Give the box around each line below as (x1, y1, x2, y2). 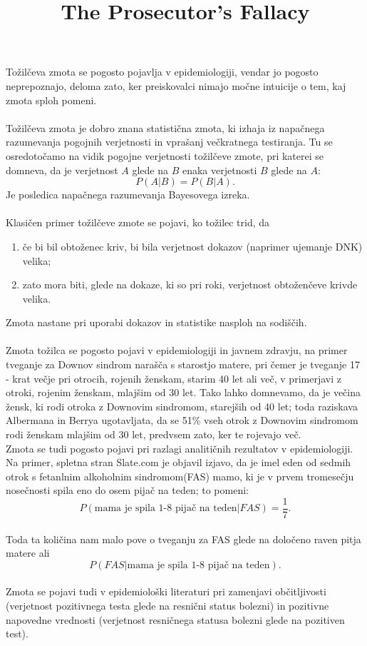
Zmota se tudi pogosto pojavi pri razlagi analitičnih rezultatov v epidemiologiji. (6, 440, 353, 455)
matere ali (6, 545, 50, 560)
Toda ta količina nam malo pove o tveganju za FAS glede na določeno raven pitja (6, 531, 361, 546)
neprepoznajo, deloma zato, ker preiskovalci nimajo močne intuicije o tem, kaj (6, 78, 346, 93)
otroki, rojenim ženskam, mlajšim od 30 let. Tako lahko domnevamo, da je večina (6, 385, 361, 400)
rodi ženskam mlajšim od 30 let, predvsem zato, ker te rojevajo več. (6, 427, 301, 442)
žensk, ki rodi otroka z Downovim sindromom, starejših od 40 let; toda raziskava (6, 398, 358, 413)
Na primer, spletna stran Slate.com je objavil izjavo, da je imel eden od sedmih (6, 455, 351, 470)
